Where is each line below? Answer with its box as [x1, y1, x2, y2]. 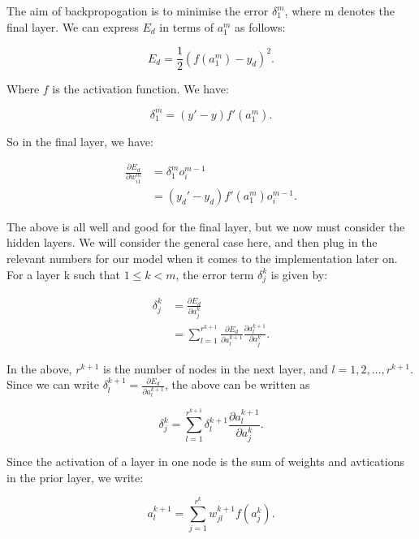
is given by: [270, 265, 328, 282]
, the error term [175, 265, 254, 282]
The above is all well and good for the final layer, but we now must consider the [6, 218, 405, 235]
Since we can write [6, 376, 99, 393]
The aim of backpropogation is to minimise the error [6, 2, 269, 19]
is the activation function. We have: [52, 80, 229, 97]
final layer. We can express [6, 18, 139, 35]
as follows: [235, 18, 286, 35]
